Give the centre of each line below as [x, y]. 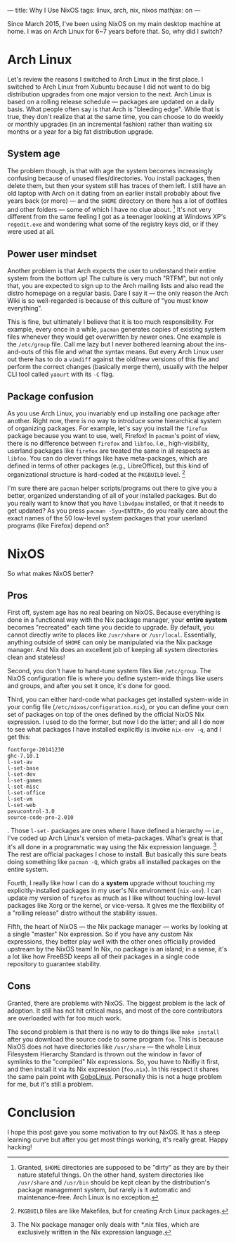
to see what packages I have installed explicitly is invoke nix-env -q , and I [114, 730]
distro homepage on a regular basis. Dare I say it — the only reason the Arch [118, 293]
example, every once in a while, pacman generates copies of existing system [117, 330]
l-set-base [23, 768]
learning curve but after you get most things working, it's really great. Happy [118, 1139]
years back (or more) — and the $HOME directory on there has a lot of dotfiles [117, 201]
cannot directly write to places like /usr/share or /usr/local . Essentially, [112, 635]
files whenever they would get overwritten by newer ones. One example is [114, 337]
